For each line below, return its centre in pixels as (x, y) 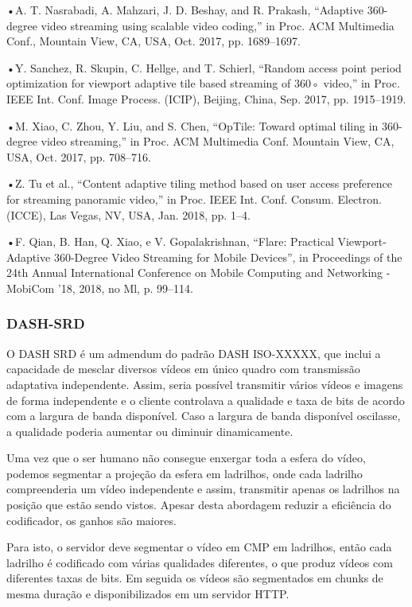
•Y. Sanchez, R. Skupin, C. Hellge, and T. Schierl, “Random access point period (204, 67)
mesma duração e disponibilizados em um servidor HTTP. (148, 594)
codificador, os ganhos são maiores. (91, 520)
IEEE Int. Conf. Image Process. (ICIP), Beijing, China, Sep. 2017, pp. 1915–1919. (206, 98)
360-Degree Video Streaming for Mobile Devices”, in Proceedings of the (228, 257)
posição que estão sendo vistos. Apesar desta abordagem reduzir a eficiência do (199, 505)
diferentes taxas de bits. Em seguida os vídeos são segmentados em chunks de (195, 578)
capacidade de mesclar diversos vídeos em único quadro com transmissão (183, 369)
